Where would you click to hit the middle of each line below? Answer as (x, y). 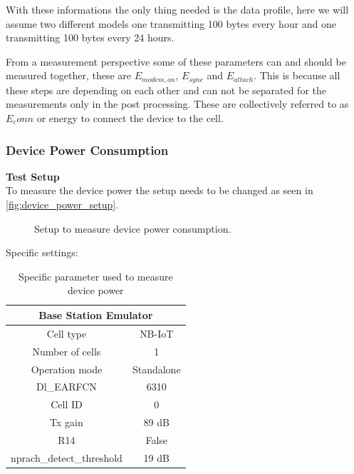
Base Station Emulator (96, 314)
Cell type (67, 333)
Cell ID (67, 404)
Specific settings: (42, 252)
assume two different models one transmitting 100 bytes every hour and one (171, 23)
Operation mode (67, 369)
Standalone (156, 369)
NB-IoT (157, 333)
